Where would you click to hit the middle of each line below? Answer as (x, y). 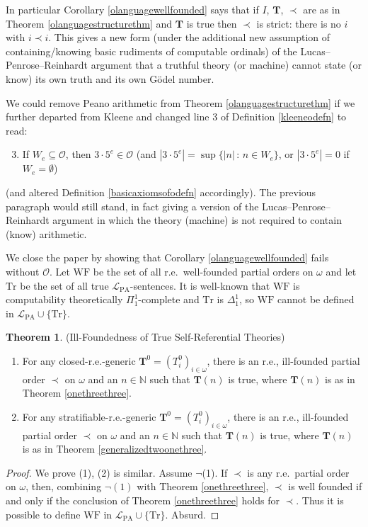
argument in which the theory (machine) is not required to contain (197, 220)
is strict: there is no (299, 23)
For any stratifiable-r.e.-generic (89, 416)
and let (341, 271)
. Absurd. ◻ (192, 514)
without (23, 271)
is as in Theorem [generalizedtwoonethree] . (115, 449)
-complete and (169, 299)
